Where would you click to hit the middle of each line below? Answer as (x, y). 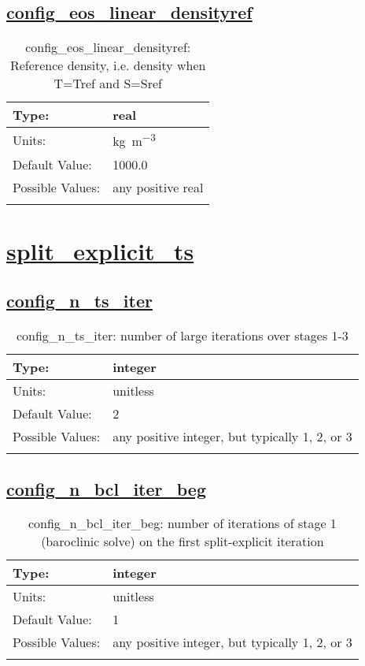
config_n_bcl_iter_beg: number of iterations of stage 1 (182, 523)
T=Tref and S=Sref (108, 84)
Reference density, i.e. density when (108, 65)
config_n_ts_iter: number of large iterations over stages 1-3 (182, 336)
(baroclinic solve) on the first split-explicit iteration (182, 541)
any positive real (158, 187)
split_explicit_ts (100, 250)
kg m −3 (134, 140)
